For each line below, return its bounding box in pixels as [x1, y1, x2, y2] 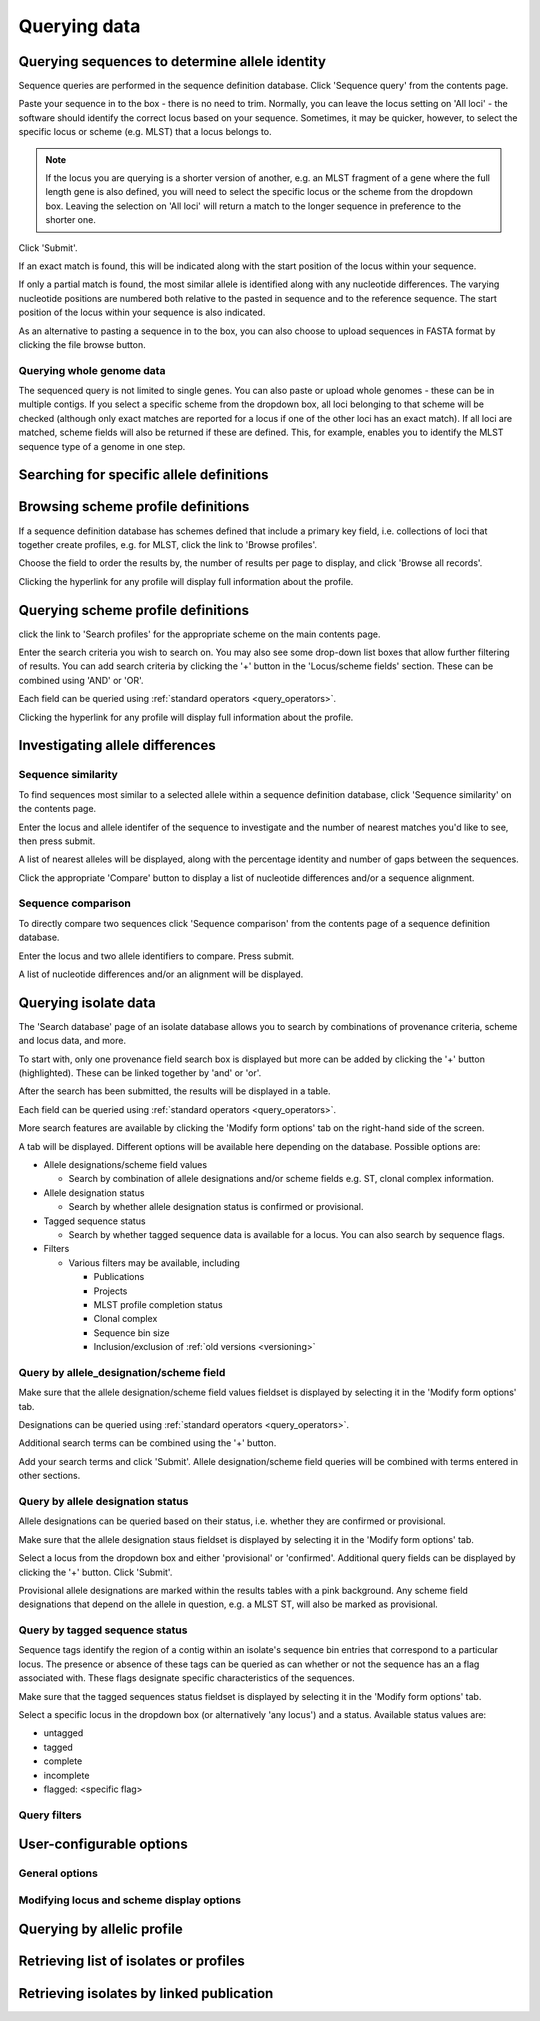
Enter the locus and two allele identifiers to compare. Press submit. [18, 950, 295, 962]
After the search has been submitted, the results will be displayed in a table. [18, 1085, 331, 1097]
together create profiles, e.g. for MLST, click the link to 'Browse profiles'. [18, 538, 318, 550]
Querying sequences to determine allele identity [18, 53, 327, 70]
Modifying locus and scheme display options [18, 1893, 242, 1907]
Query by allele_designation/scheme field [18, 1365, 226, 1379]
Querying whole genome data [18, 363, 166, 377]
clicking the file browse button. [18, 338, 146, 350]
